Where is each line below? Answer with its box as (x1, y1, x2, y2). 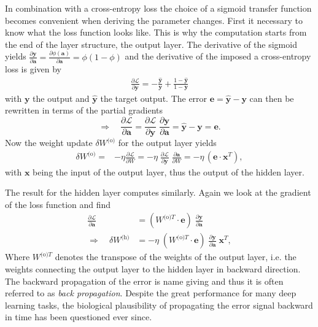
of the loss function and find (5, 198, 111, 210)
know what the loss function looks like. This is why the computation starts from (5, 26, 307, 39)
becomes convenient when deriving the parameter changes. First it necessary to (5, 13, 303, 26)
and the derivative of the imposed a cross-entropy (125, 50, 311, 63)
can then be (249, 91, 294, 104)
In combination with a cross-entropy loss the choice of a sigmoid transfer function (5, 2, 312, 14)
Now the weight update (5, 136, 93, 149)
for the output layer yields (118, 136, 217, 149)
